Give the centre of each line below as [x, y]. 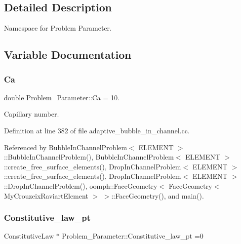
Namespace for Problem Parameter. [58, 28]
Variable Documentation [68, 55]
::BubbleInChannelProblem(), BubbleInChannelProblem [89, 157]
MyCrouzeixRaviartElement [46, 195]
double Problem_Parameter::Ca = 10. [62, 97]
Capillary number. [32, 114]
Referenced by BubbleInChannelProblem [66, 147]
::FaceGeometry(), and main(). [158, 195]
